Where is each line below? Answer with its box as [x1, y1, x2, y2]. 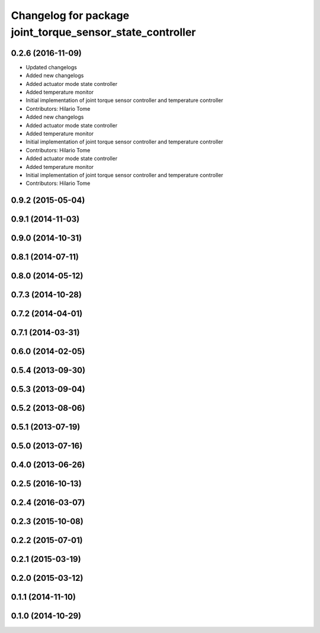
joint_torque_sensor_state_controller [11, 25, 196, 39]
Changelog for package [11, 9, 130, 22]
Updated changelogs [25, 63, 77, 71]
